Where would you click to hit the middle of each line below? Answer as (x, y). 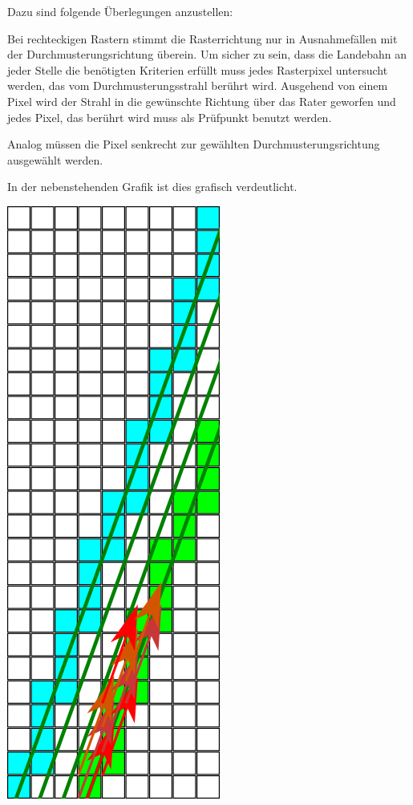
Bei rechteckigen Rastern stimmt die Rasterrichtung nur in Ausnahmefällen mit (202, 38)
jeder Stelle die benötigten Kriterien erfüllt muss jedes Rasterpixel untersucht (198, 69)
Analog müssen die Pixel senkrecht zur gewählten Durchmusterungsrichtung (194, 144)
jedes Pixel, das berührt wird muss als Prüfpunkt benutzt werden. (170, 117)
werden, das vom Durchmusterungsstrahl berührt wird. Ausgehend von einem (198, 85)
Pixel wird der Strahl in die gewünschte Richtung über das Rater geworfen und (202, 101)
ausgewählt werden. (55, 159)
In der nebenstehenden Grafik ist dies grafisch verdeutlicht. (152, 187)
